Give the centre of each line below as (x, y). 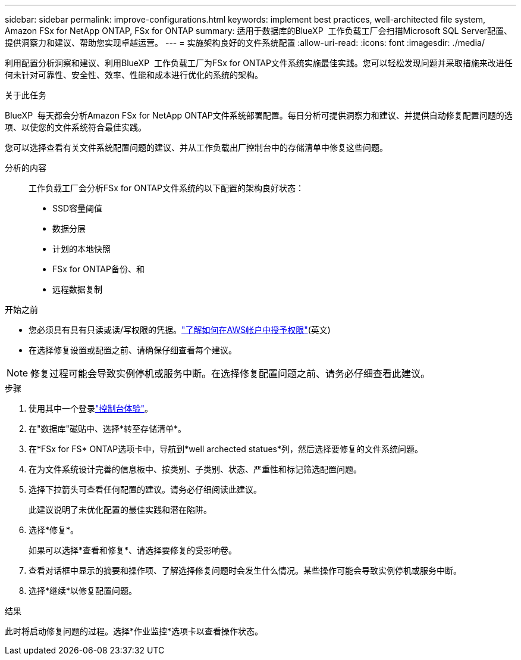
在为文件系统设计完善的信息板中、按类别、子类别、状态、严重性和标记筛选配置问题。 (195, 469)
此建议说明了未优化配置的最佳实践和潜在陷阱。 (120, 510)
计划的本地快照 (81, 249)
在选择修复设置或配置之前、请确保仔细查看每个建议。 (133, 350)
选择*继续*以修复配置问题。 (83, 591)
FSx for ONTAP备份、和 (98, 269)
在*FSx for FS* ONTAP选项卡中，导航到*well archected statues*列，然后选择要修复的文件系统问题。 (226, 449)
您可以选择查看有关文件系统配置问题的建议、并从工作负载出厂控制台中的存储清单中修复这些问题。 (196, 147)
